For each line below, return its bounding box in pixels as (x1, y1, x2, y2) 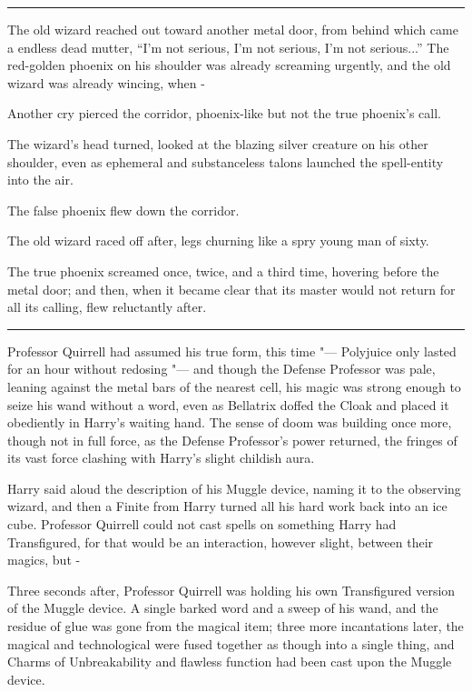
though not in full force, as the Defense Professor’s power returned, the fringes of (7, 430, 457, 449)
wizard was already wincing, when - (7, 73, 205, 92)
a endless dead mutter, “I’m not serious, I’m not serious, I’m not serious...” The (7, 37, 449, 56)
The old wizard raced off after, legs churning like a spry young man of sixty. (7, 231, 429, 250)
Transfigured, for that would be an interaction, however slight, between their (7, 532, 434, 551)
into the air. (7, 170, 74, 189)
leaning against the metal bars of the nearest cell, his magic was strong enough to (7, 376, 461, 396)
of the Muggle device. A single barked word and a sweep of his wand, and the (7, 598, 438, 617)
